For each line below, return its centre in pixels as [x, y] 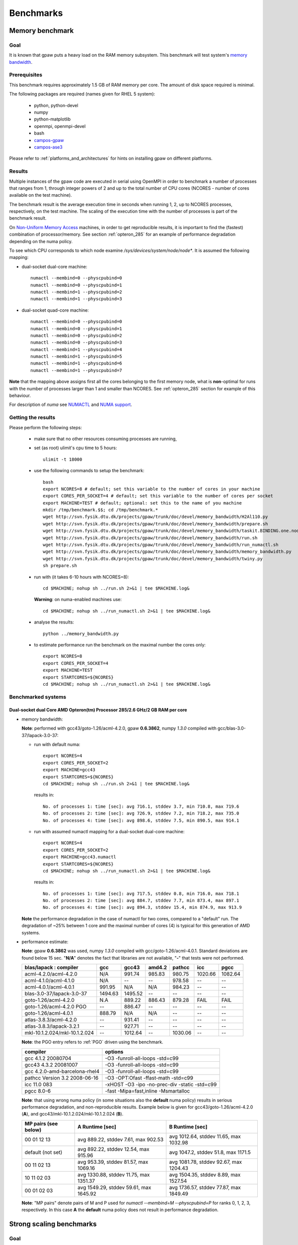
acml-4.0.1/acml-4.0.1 [49, 987]
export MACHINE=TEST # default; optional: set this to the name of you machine [142, 503]
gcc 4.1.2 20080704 [48, 1058]
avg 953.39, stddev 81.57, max [113, 1162]
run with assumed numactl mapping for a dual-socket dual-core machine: [109, 831]
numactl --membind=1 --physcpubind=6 [76, 363]
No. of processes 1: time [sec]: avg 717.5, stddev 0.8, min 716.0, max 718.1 [141, 893]
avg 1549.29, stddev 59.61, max [114, 1187]
